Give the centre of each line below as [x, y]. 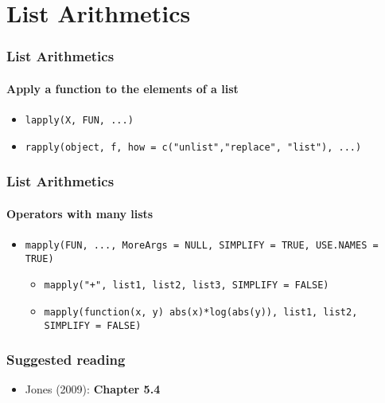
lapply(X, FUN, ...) [79, 121]
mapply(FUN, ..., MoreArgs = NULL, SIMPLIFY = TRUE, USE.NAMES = [202, 245]
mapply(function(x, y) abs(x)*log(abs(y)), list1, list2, [201, 312]
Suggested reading [66, 360]
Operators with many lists [80, 213]
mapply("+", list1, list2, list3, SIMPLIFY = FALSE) [187, 286]
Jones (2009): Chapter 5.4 [93, 389]
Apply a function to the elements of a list [122, 88]
